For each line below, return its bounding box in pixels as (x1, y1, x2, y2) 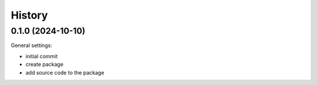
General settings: (11, 42, 52, 49)
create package (25, 61, 64, 68)
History (11, 9, 48, 22)
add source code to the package (25, 69, 104, 76)
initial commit (25, 52, 58, 59)
